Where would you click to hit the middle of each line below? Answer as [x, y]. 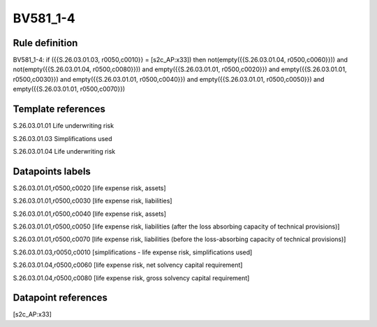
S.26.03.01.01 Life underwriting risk [64, 126]
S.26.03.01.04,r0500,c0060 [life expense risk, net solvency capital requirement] [128, 265]
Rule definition [45, 43]
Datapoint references [60, 298]
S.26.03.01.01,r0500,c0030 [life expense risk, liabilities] [93, 201]
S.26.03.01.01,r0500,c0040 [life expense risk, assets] [90, 214]
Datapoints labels [52, 171]
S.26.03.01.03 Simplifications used [62, 138]
